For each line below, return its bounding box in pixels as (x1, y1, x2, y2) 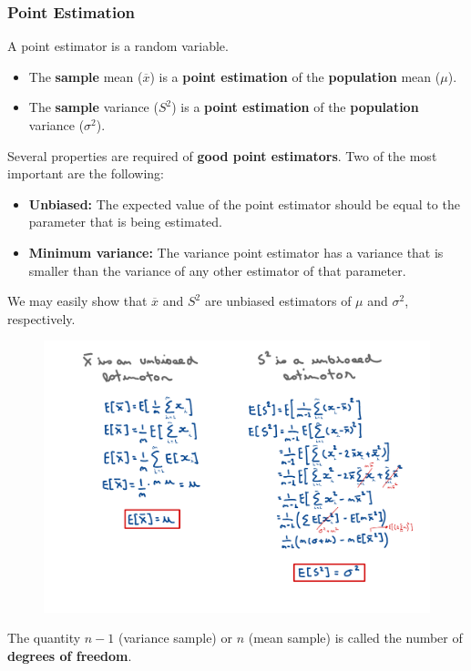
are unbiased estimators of (204, 291, 352, 310)
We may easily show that (7, 291, 148, 310)
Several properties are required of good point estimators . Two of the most (7, 146, 437, 165)
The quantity (7, 628, 81, 647)
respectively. (7, 309, 76, 328)
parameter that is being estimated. (28, 212, 222, 231)
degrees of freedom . (7, 646, 132, 666)
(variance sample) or (118, 628, 232, 647)
